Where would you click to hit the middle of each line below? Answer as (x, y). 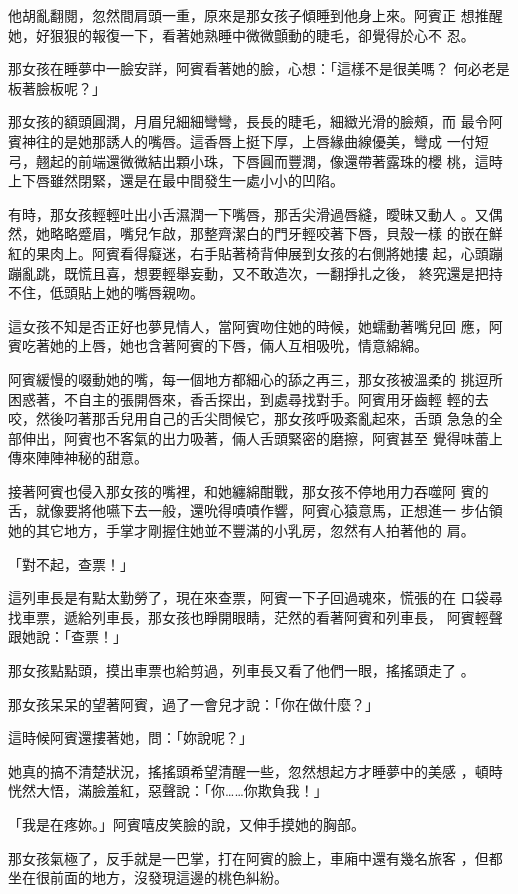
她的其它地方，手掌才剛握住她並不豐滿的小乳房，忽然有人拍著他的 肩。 (241, 530)
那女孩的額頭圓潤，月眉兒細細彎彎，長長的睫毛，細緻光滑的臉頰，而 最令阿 (255, 121)
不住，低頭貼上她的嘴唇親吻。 (106, 292)
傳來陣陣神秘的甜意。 (78, 457)
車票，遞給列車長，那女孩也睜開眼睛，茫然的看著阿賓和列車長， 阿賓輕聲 (262, 616)
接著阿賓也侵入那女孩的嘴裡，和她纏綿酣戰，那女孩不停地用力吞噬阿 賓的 (248, 490)
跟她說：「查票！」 (67, 636)
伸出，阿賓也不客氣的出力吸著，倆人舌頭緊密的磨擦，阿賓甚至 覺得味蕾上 (262, 437)
